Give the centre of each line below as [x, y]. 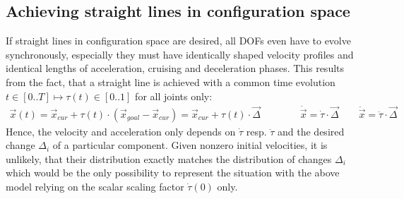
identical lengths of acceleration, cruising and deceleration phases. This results [175, 68]
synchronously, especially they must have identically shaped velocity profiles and [180, 54]
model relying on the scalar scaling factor [95, 187]
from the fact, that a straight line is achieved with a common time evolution [171, 82]
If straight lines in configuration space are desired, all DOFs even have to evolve [178, 41]
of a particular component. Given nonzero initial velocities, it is [190, 145]
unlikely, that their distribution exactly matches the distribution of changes [169, 158]
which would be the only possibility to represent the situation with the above [173, 173]
